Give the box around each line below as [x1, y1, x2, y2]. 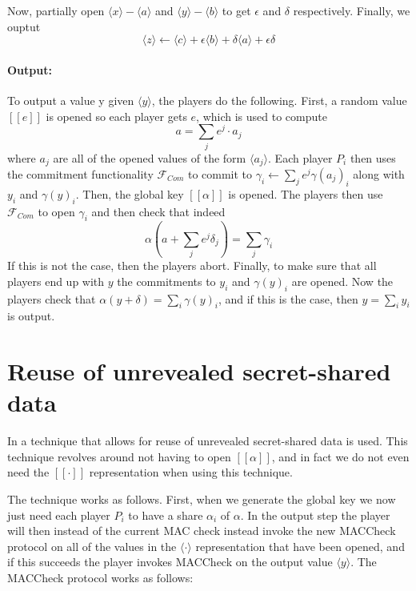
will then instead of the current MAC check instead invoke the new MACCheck [7, 522, 396, 539]
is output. [7, 308, 55, 324]
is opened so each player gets [46, 107, 187, 124]
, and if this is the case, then [218, 290, 358, 307]
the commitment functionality [7, 166, 154, 183]
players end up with [7, 272, 105, 289]
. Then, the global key [75, 185, 184, 202]
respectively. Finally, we [293, 2, 410, 18]
